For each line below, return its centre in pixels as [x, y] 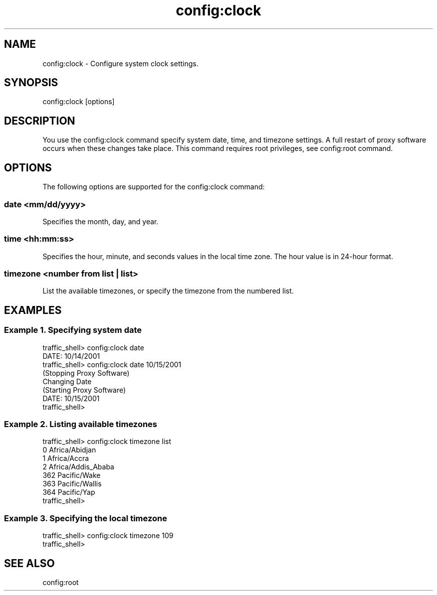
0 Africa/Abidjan [69, 450]
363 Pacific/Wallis [72, 484]
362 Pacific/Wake [72, 475]
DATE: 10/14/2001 [71, 356]
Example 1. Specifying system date [73, 330]
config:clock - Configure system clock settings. [120, 63]
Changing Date [67, 381]
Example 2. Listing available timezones [81, 424]
